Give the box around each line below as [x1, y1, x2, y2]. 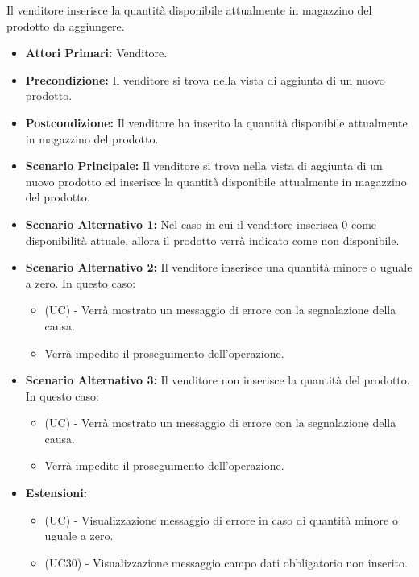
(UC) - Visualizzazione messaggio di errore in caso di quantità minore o [44, 511, 398, 528]
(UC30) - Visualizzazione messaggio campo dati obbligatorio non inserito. [44, 554, 408, 571]
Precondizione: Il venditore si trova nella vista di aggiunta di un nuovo [25, 71, 385, 88]
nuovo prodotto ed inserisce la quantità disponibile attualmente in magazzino [25, 172, 407, 189]
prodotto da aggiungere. [6, 17, 125, 34]
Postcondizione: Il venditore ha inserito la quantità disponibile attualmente [25, 114, 408, 131]
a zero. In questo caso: [25, 274, 136, 291]
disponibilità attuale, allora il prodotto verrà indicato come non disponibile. [25, 231, 400, 248]
